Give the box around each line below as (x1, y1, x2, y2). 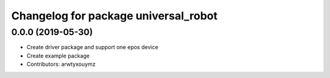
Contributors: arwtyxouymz (26, 60, 96, 68)
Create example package (26, 52, 90, 59)
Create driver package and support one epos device (26, 44, 159, 51)
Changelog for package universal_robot (11, 9, 218, 22)
